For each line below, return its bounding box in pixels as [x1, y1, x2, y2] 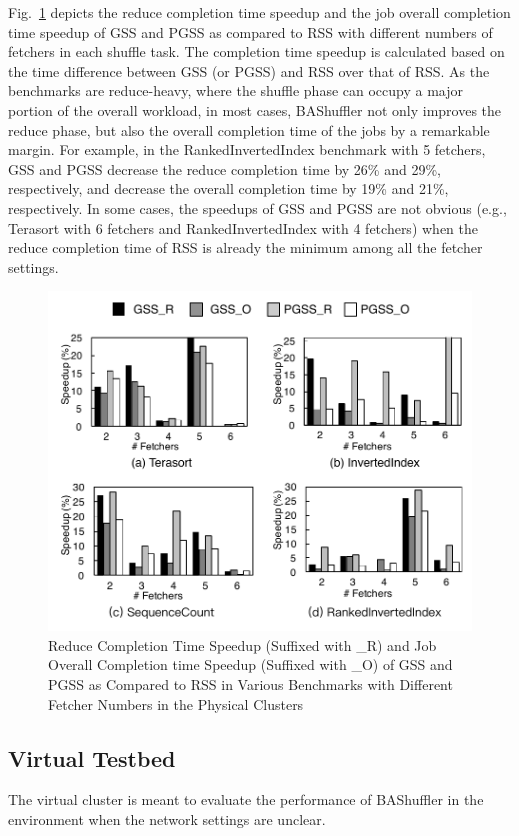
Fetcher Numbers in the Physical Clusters [48, 693, 304, 714]
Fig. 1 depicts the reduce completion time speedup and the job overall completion [8, 2, 511, 22]
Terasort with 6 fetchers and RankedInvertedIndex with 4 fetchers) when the [8, 217, 478, 238]
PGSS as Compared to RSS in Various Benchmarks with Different [48, 673, 453, 694]
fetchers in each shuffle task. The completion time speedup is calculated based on [8, 41, 505, 62]
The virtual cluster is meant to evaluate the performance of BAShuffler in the [8, 789, 484, 810]
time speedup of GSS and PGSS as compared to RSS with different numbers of [8, 21, 493, 42]
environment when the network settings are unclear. [8, 808, 326, 829]
